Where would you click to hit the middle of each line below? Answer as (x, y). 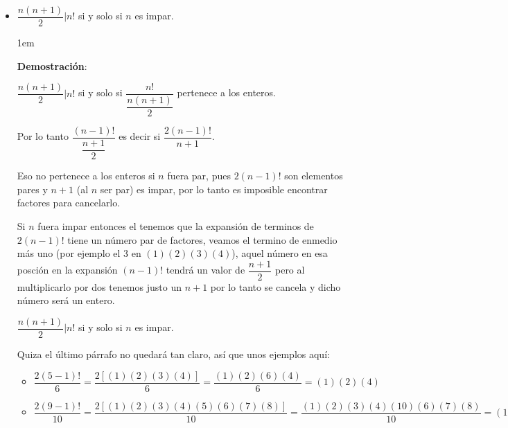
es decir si (140, 136)
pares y (32, 189)
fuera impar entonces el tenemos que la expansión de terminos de (176, 225)
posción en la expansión (67, 270)
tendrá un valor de (205, 270)
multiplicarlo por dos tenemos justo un (99, 286)
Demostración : (52, 65)
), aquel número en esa (280, 253)
